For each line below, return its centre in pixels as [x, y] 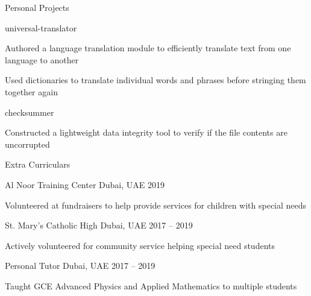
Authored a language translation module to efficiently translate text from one [148, 48]
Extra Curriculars [38, 164]
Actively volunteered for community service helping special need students [140, 245]
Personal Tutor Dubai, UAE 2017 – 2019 [80, 266]
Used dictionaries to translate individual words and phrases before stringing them [155, 80]
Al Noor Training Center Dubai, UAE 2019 [85, 184]
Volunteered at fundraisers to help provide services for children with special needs [156, 205]
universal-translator [41, 27]
